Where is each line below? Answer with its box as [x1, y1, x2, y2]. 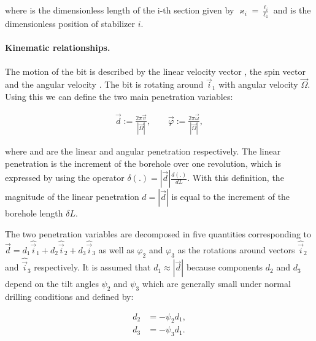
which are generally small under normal [142, 277, 291, 290]
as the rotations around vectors [177, 243, 295, 256]
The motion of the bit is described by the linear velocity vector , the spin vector [5, 64, 306, 77]
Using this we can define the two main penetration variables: [5, 90, 233, 103]
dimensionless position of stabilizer [5, 17, 135, 30]
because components [186, 261, 263, 274]
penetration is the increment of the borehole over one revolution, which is [5, 156, 281, 169]
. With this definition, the [187, 171, 284, 184]
